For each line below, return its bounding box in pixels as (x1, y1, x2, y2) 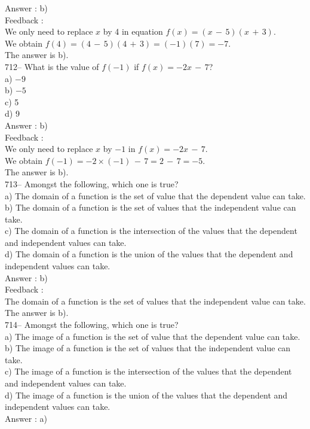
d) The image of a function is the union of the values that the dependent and (5, 388, 288, 401)
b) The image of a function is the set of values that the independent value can (5, 342, 291, 354)
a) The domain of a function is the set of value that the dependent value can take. (5, 189, 306, 202)
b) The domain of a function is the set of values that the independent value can (5, 201, 296, 214)
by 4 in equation (103, 25, 163, 38)
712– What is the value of (5, 60, 99, 72)
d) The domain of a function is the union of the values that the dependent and (5, 248, 293, 260)
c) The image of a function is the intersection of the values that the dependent (5, 365, 292, 378)
